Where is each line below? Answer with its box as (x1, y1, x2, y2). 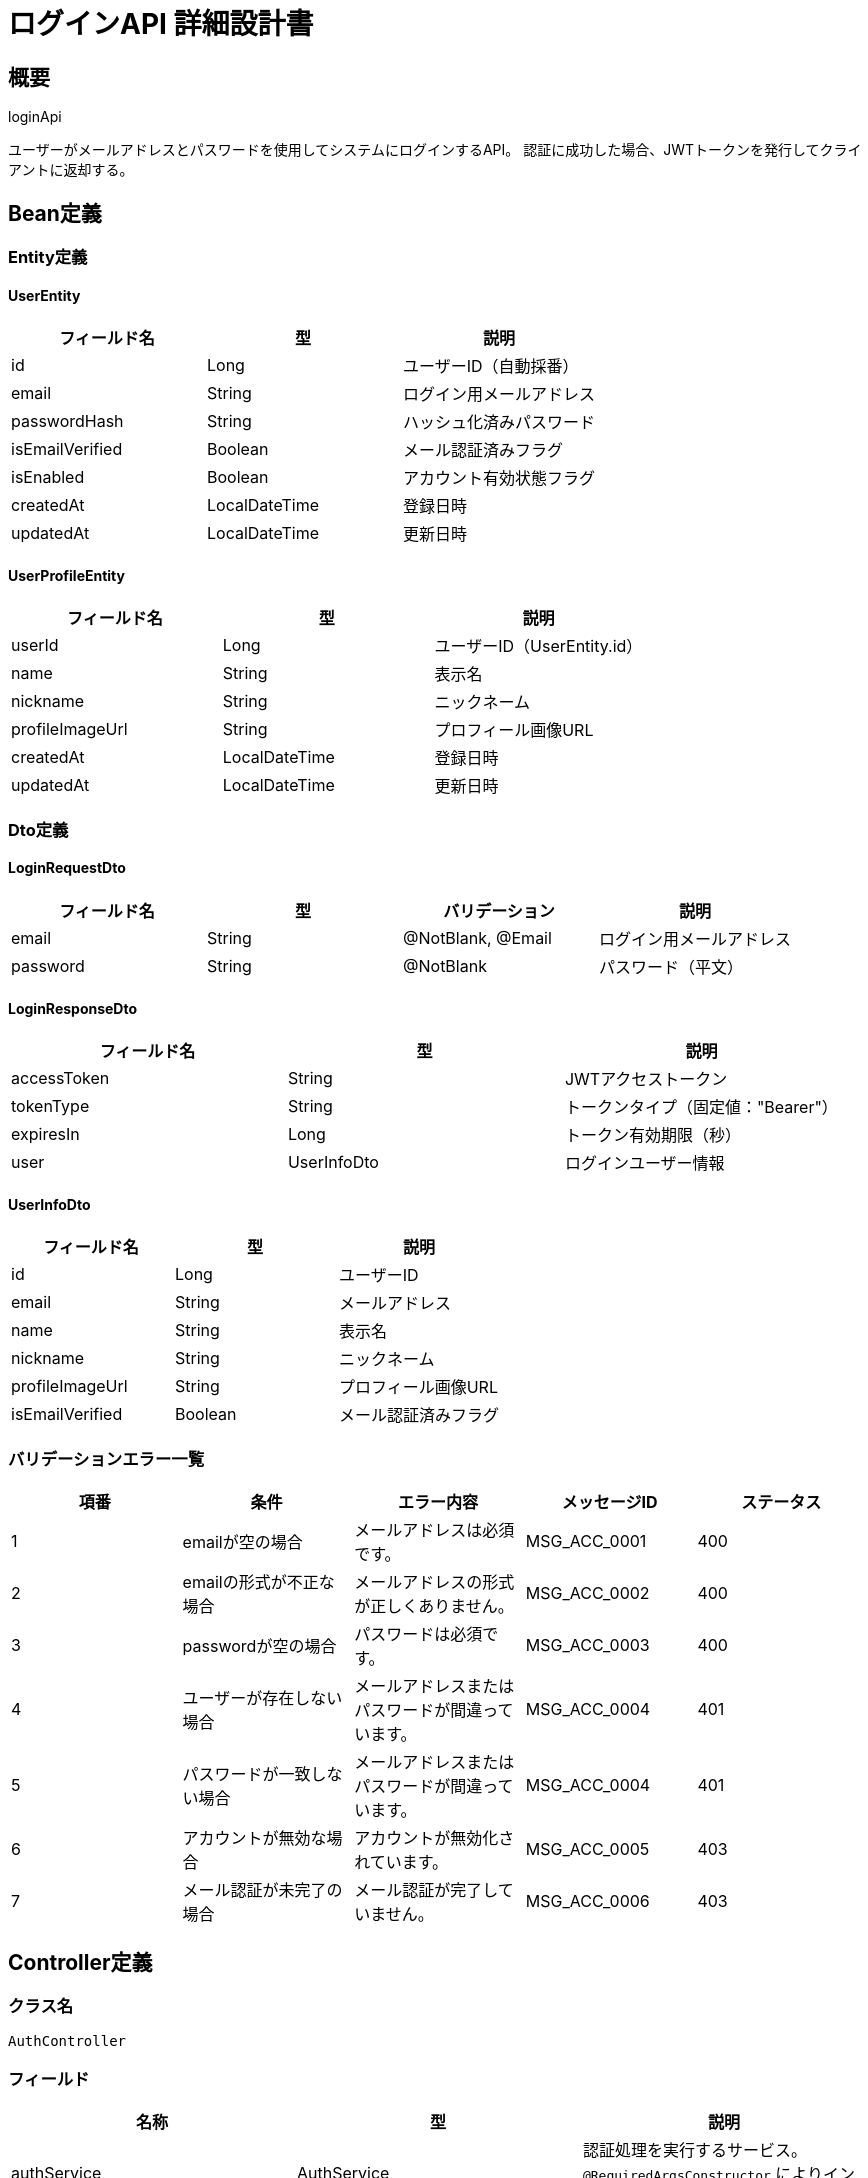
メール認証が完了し (354, 1880, 498, 1901)
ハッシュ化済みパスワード (403, 412, 596, 433)
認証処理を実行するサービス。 (582, 2140, 807, 2161)
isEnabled (11, 467, 85, 488)
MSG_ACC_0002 (525, 1583, 650, 1604)
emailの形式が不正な (182, 1572, 335, 1593)
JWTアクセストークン (564, 1069, 728, 1090)
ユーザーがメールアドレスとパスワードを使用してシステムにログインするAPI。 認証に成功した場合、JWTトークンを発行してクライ (8, 141, 862, 159)
